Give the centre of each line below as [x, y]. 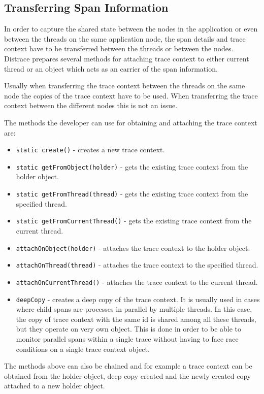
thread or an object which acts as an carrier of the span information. [111, 68]
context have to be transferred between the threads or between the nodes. [119, 48]
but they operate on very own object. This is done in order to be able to [129, 329]
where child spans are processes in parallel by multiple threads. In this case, [134, 309]
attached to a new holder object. [55, 386]
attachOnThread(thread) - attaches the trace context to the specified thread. [137, 265]
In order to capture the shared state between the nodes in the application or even [131, 29]
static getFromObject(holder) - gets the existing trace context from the [132, 166]
